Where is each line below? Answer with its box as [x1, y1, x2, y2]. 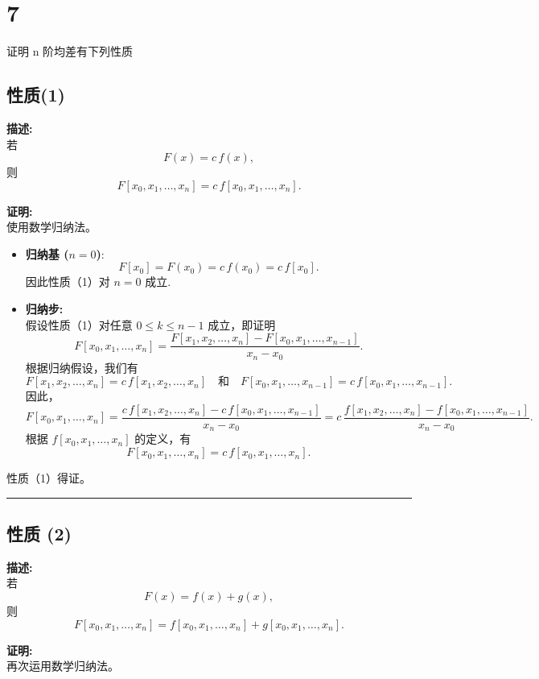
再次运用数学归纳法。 [6, 657, 119, 674]
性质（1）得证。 [6, 470, 91, 486]
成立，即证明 [208, 316, 276, 333]
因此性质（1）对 [25, 273, 110, 290]
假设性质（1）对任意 [25, 316, 133, 333]
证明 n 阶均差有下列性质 [6, 43, 134, 60]
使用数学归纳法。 [6, 218, 97, 235]
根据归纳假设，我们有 [25, 358, 138, 375]
